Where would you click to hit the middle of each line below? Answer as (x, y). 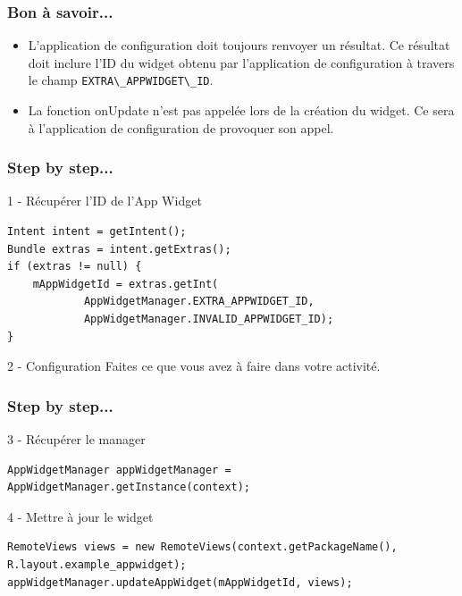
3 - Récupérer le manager (76, 439)
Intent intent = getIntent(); (97, 232)
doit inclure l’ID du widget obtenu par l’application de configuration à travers (241, 62)
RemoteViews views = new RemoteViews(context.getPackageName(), (202, 547)
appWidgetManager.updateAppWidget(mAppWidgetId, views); (180, 582)
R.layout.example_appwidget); (97, 565)
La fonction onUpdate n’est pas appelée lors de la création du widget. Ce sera (241, 110)
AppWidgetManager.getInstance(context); (129, 487)
